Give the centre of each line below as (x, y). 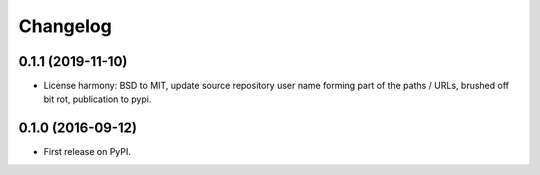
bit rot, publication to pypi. (97, 99)
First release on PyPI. (87, 152)
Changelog (65, 26)
